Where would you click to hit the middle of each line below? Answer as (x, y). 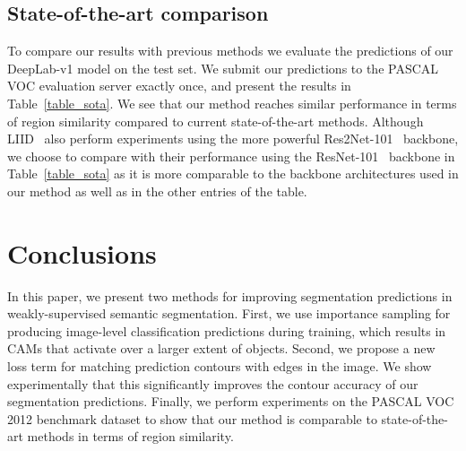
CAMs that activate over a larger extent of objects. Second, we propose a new (221, 348)
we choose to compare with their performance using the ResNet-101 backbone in (231, 156)
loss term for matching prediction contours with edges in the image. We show (220, 366)
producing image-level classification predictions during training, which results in (227, 330)
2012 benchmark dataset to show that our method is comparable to (192, 418)
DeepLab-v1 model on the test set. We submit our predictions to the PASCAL (223, 68)
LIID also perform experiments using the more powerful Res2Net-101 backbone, (233, 139)
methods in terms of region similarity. (130, 436)
